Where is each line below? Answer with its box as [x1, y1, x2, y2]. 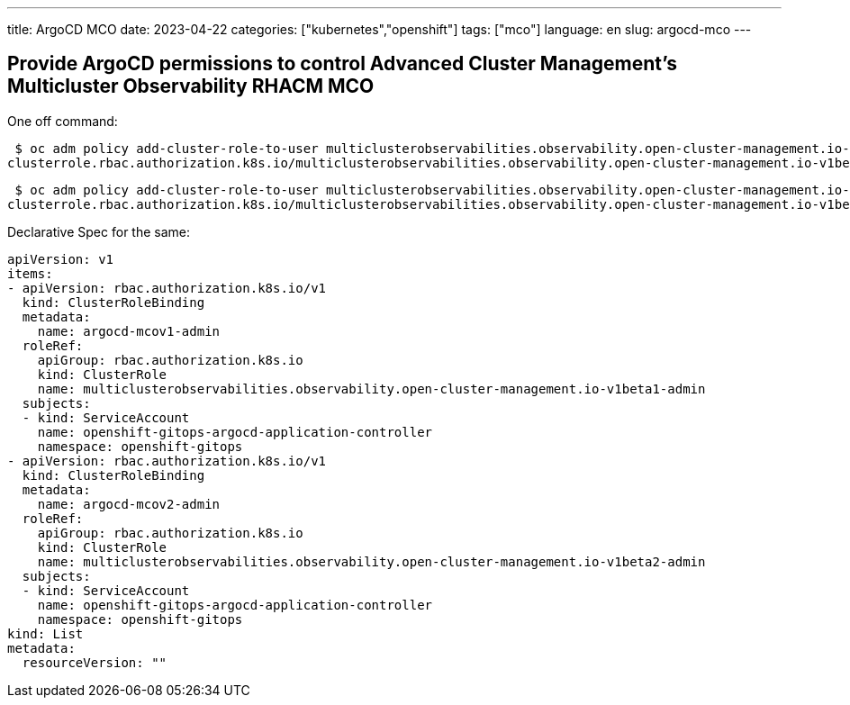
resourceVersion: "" [22, 655, 167, 670]
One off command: [7, 113, 118, 129]
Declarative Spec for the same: [7, 223, 191, 240]
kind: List [7, 626, 84, 641]
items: [7, 266, 53, 281]
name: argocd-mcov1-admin [37, 323, 221, 339]
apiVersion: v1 [7, 251, 114, 267]
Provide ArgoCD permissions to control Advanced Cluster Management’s [7, 52, 678, 76]
